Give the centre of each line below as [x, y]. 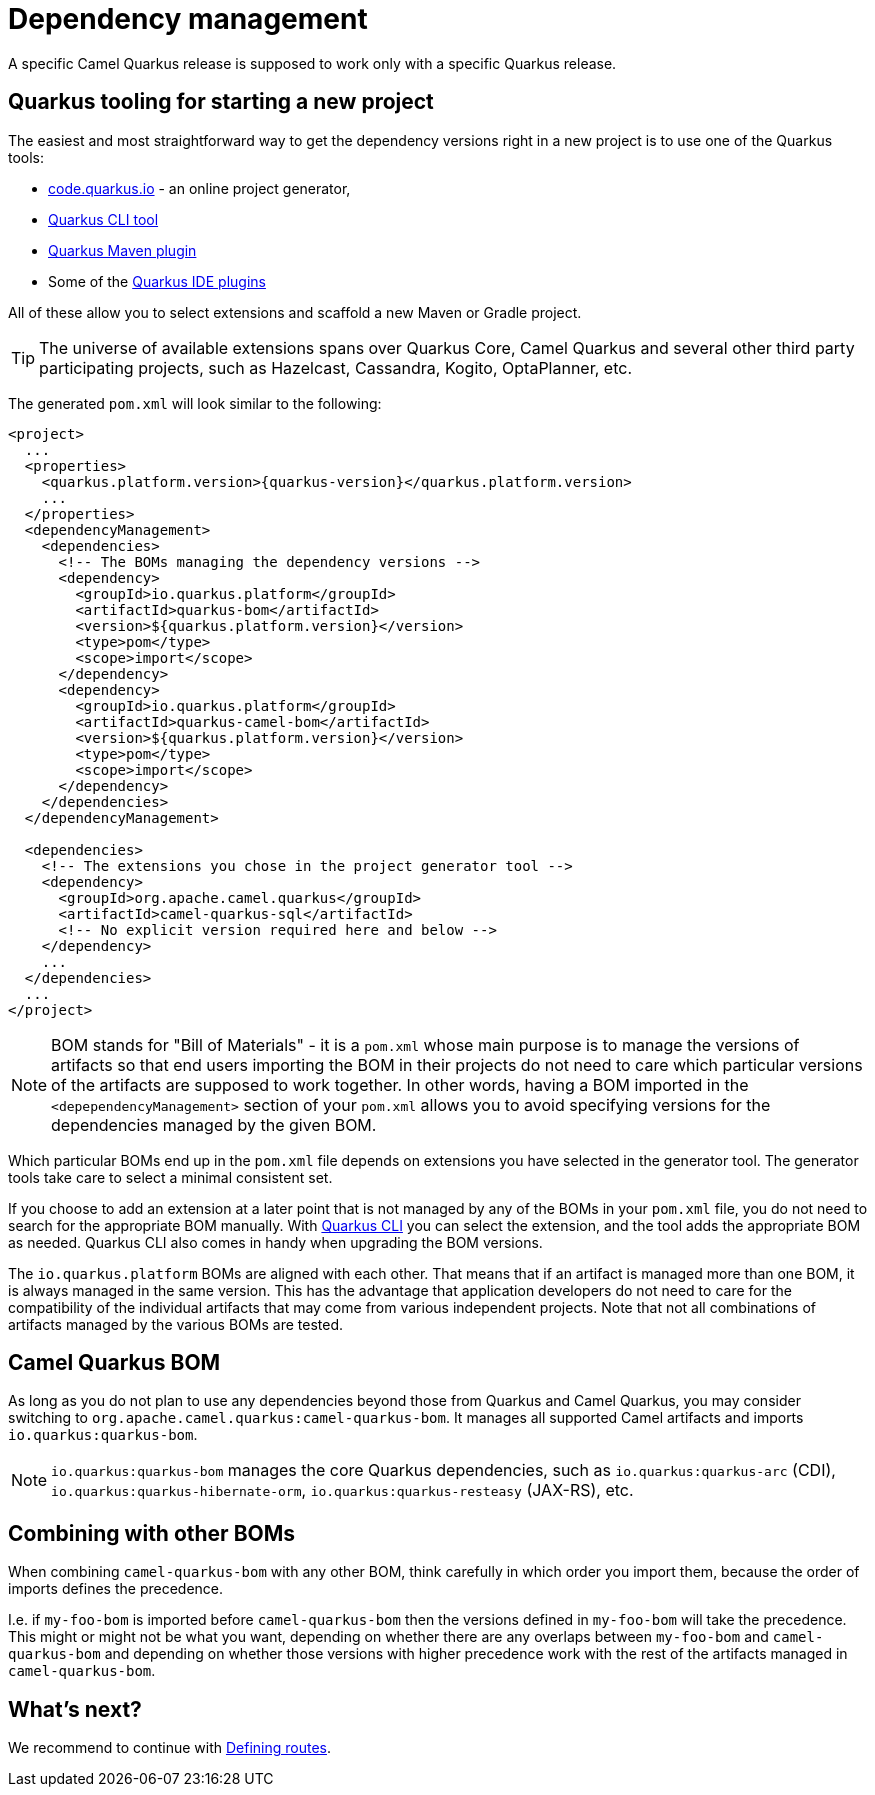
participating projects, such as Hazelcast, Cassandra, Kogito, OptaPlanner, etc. [335, 367]
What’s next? [75, 1709]
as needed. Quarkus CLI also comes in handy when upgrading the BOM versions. [275, 1242]
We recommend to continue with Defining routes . [170, 1748]
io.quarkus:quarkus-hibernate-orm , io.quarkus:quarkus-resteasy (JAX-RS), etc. [342, 1490]
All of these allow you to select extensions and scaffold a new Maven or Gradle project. [295, 312]
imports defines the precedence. [116, 1589]
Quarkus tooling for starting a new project [221, 102]
